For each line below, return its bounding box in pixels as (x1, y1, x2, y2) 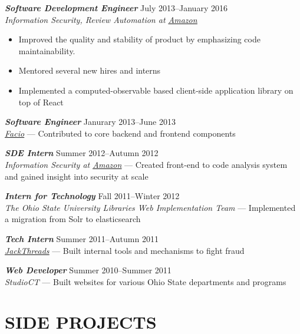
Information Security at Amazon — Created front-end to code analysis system (5, 158, 288, 170)
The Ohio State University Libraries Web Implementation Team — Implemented (5, 201, 296, 213)
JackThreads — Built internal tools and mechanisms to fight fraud (5, 244, 245, 256)
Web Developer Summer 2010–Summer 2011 (5, 264, 172, 276)
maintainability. (18, 44, 75, 57)
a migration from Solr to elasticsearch (5, 213, 141, 225)
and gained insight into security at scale (5, 170, 149, 182)
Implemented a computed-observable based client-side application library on (18, 84, 294, 96)
